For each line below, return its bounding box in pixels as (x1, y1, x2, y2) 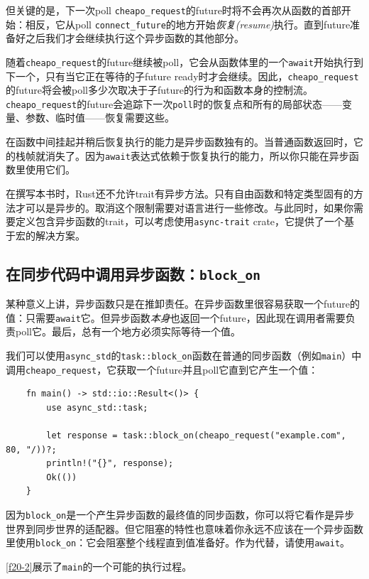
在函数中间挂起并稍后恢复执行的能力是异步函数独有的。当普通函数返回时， (6, 134, 353, 149)
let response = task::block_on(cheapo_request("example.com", (46, 431, 346, 441)
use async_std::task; (46, 402, 148, 413)
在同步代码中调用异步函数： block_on (6, 262, 260, 284)
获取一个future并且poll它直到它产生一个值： (116, 362, 319, 377)
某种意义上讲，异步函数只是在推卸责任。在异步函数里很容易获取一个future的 (6, 296, 360, 311)
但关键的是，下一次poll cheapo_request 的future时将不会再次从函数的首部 (6, 3, 341, 17)
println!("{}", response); (46, 458, 174, 469)
